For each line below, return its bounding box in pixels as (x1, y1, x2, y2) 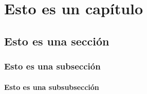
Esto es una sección (4, 33, 109, 49)
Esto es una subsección (4, 60, 101, 73)
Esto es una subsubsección (4, 81, 99, 92)
